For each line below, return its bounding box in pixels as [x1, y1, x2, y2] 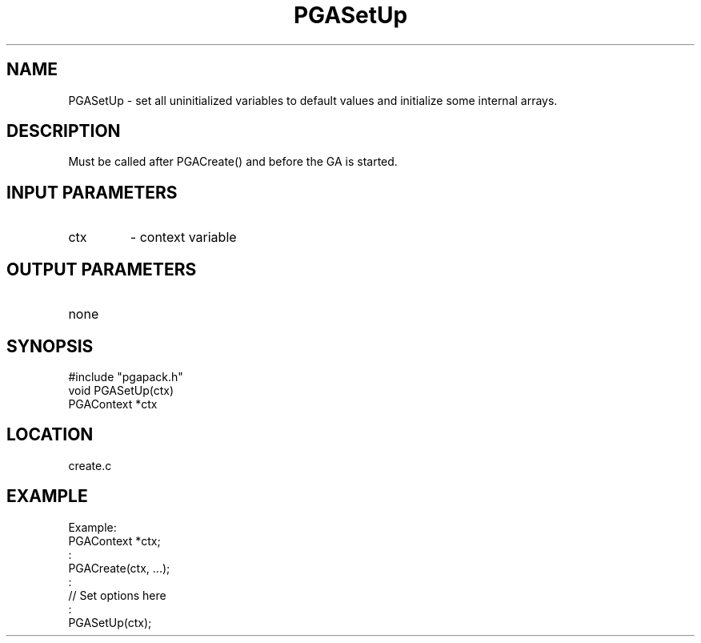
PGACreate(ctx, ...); [68, 561, 170, 575]
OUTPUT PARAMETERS [6, 259, 197, 279]
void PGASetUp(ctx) [68, 383, 174, 397]
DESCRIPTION [6, 121, 121, 142]
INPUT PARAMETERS [6, 182, 178, 203]
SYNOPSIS [6, 336, 94, 356]
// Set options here [68, 588, 166, 602]
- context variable [130, 229, 237, 246]
